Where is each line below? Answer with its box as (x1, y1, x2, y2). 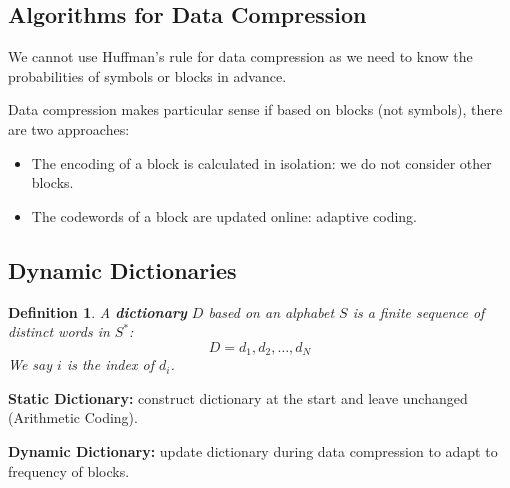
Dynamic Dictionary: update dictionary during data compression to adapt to (8, 440, 498, 461)
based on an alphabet (208, 301, 335, 322)
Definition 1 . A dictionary (8, 301, 187, 322)
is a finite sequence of (352, 301, 485, 322)
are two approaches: (8, 118, 130, 139)
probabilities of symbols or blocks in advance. (8, 65, 287, 86)
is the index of (66, 354, 154, 375)
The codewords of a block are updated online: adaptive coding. (31, 205, 417, 226)
